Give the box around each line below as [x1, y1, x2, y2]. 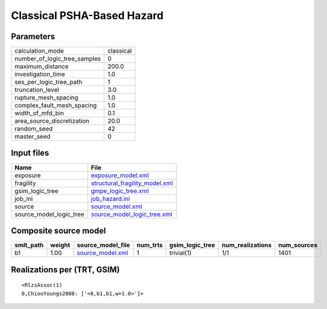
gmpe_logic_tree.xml [91, 187, 149, 195]
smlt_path [14, 241, 44, 249]
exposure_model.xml [91, 171, 150, 179]
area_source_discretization [14, 117, 90, 125]
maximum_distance [14, 62, 69, 71]
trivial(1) [169, 249, 192, 257]
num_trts [136, 241, 163, 249]
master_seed [14, 132, 50, 141]
